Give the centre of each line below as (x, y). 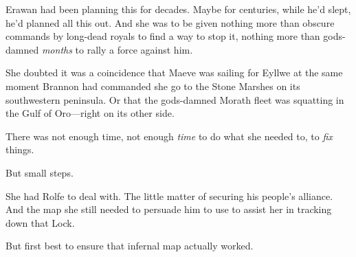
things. (20, 149)
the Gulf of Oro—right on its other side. (90, 113)
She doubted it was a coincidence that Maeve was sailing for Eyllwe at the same (174, 72)
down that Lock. (40, 222)
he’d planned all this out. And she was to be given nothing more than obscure (170, 22)
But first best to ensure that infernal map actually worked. (130, 246)
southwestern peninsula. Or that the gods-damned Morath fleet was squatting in (175, 99)
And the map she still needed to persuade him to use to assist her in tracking (169, 209)
